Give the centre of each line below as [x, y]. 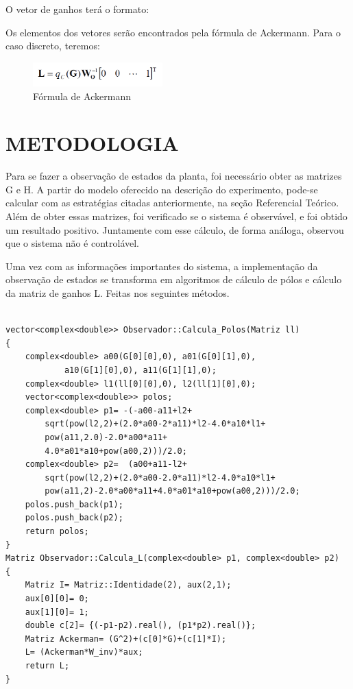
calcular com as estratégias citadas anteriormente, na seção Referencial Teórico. [172, 203]
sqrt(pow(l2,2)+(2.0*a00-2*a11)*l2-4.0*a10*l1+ [155, 424]
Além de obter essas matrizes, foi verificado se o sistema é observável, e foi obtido [176, 216]
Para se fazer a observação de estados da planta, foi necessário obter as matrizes [174, 176]
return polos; [57, 532]
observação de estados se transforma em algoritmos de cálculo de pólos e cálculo [174, 279]
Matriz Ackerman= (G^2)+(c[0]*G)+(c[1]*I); [126, 639]
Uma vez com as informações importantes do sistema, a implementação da [162, 266]
